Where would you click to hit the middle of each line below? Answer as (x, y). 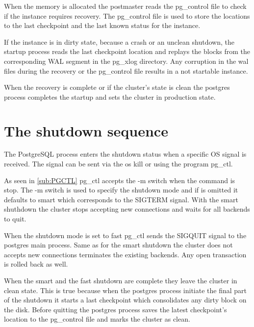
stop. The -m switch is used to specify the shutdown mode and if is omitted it (121, 190)
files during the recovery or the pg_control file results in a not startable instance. (126, 70)
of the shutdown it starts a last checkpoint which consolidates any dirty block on (125, 300)
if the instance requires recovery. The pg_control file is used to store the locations (127, 15)
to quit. (15, 219)
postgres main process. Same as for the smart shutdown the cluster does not (118, 245)
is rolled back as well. (36, 264)
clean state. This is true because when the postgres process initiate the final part (126, 290)
